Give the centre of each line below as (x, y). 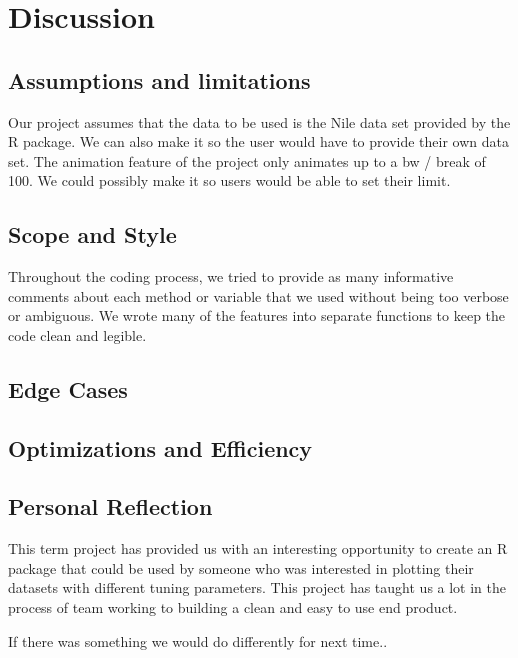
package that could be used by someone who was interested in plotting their (241, 567)
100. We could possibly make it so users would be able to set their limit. (229, 180)
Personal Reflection (110, 506)
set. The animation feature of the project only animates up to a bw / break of (247, 160)
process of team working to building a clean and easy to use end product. (233, 607)
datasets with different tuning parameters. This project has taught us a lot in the (257, 587)
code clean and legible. (77, 334)
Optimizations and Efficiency (160, 447)
